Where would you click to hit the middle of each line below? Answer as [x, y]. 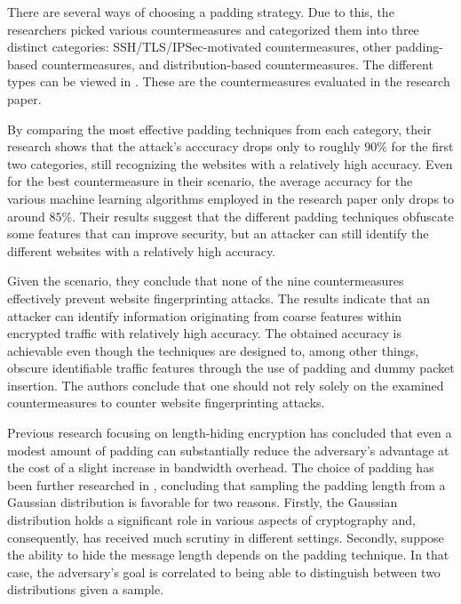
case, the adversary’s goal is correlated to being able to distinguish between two [224, 572]
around [26, 216]
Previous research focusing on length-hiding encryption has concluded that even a [230, 433]
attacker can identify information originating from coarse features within [205, 315]
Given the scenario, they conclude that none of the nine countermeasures [206, 281]
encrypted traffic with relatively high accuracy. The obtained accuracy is [204, 333]
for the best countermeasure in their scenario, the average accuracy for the [210, 181]
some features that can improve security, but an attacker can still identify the [218, 234]
